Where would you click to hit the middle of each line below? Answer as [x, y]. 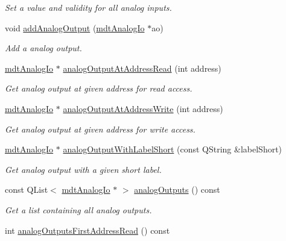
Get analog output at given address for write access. [100, 129]
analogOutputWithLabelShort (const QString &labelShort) [173, 149]
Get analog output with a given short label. [83, 169]
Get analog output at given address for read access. [99, 88]
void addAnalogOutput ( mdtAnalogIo [75, 27]
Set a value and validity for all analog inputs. [88, 7]
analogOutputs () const [177, 189]
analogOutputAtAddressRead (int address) [142, 68]
